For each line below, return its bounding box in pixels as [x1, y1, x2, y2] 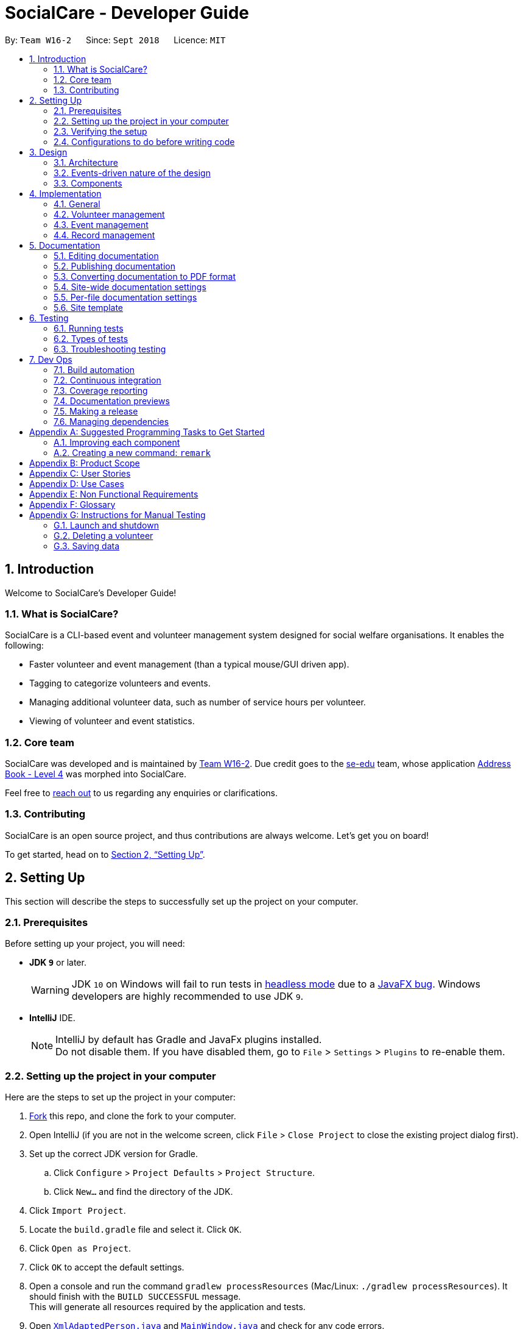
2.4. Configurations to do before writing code [54, 136, 235, 147]
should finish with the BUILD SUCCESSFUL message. [29, 1291, 241, 1302]
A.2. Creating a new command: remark [54, 447, 211, 458]
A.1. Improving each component [54, 436, 180, 447]
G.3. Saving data [54, 540, 120, 551]
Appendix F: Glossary [29, 499, 116, 510]
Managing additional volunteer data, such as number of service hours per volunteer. [29, 697, 366, 708]
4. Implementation [29, 188, 102, 199]
